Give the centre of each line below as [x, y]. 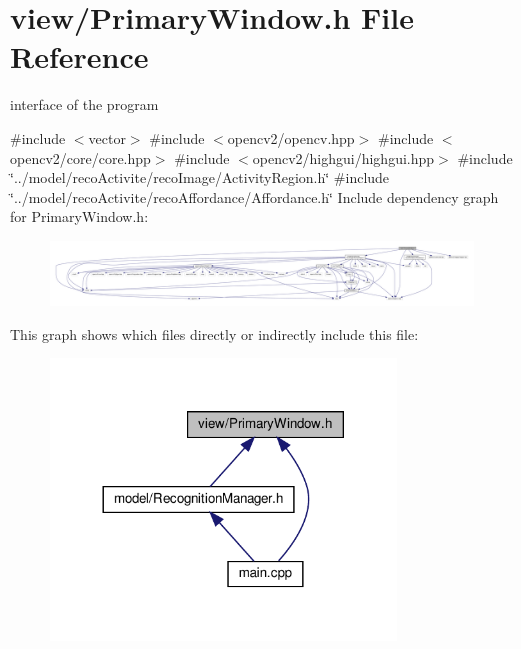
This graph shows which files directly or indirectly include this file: [214, 333]
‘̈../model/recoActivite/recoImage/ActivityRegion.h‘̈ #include [200, 177]
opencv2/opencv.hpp [291, 137]
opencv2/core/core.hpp [80, 157]
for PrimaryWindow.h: [79, 216]
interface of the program [84, 104]
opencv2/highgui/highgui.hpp [343, 157]
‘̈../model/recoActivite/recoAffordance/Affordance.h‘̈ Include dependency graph [254, 196]
